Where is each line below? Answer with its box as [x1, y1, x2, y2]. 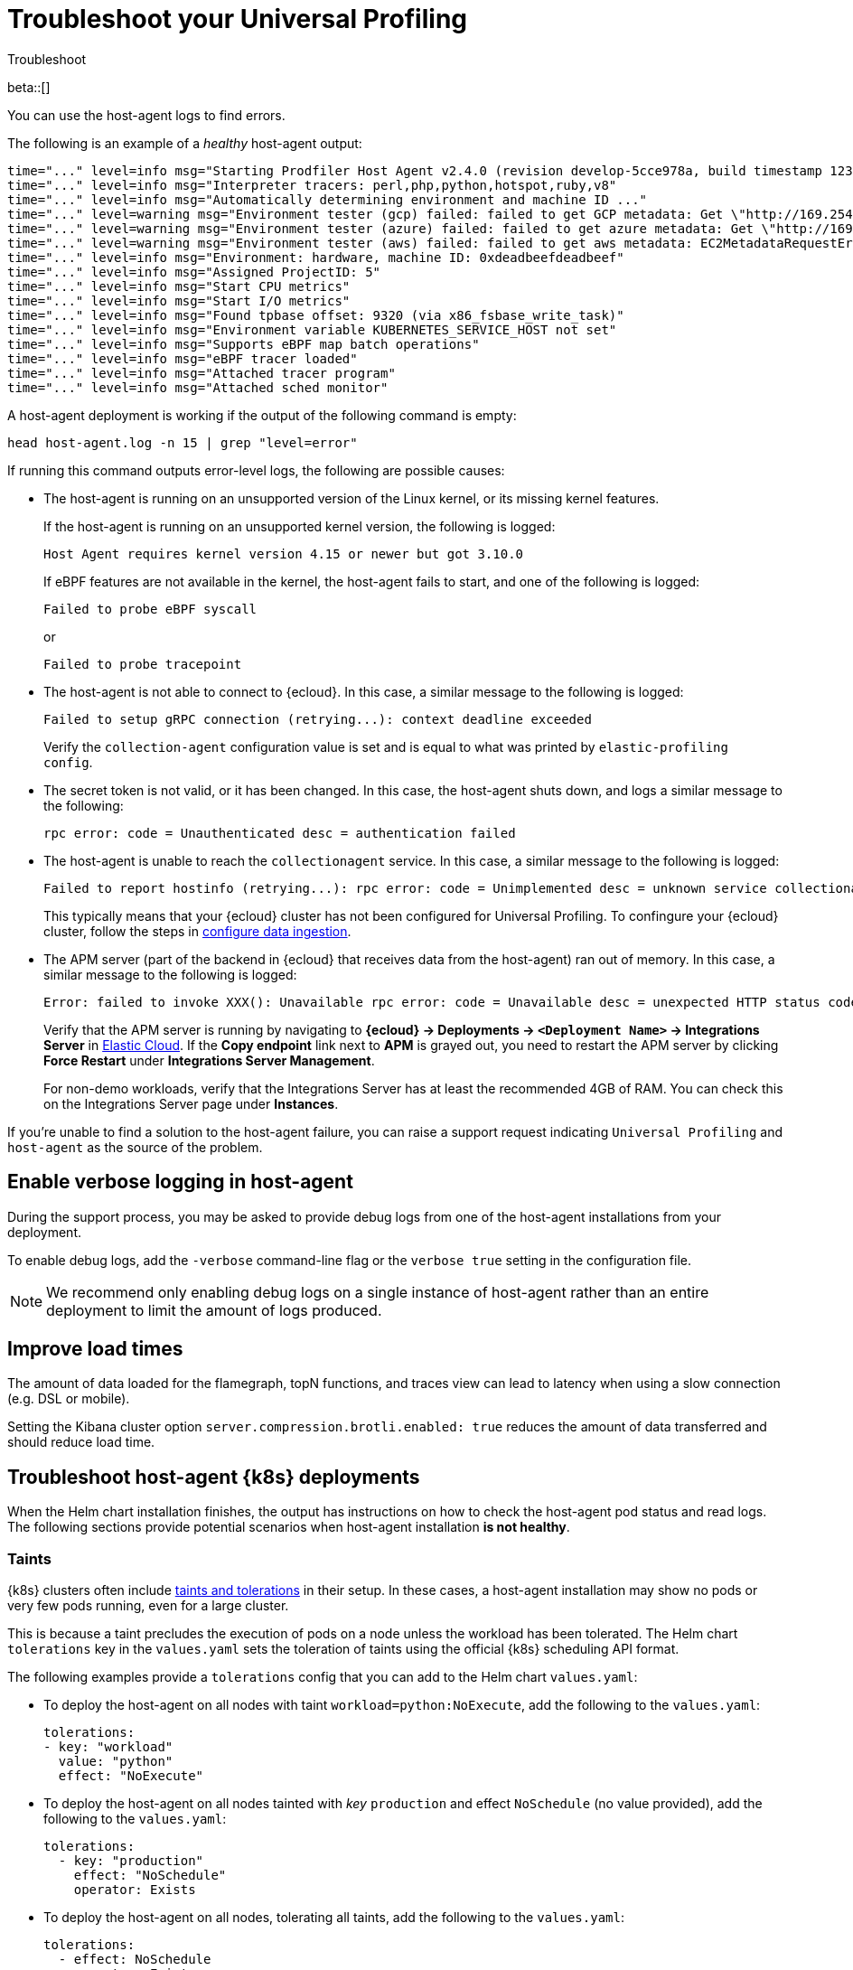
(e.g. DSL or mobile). [7, 1391, 130, 1407]
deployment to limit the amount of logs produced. [46, 1300, 382, 1319]
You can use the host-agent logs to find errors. [7, 107, 286, 123]
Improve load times [7, 1337, 183, 1361]
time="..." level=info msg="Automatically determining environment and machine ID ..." [7, 192, 648, 207]
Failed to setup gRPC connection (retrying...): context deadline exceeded [43, 711, 592, 727]
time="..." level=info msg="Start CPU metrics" [7, 278, 351, 294]
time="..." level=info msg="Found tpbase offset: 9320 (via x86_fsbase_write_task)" [7, 307, 624, 323]
